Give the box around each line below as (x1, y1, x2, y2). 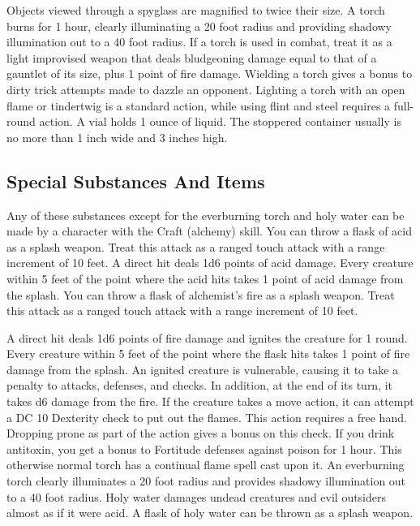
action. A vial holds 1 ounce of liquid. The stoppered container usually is (39, 113, 401, 130)
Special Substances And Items (6, 168, 265, 193)
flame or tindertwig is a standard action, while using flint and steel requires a (6, 97, 391, 114)
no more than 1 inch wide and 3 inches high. (6, 128, 228, 145)
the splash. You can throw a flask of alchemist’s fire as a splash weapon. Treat (6, 286, 395, 303)
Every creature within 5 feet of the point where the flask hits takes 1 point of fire (6, 345, 410, 362)
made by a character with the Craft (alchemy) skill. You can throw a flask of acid (6, 222, 413, 239)
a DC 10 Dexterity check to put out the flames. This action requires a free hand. (6, 408, 407, 425)
